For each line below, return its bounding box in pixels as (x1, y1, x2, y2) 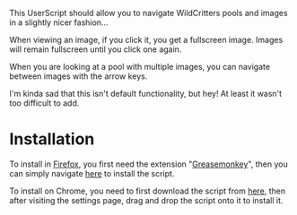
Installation (9, 129, 95, 150)
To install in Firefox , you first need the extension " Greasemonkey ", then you (9, 159, 289, 169)
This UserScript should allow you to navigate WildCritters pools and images (9, 8, 289, 18)
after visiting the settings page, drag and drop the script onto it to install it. (9, 194, 284, 205)
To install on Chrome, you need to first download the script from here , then (9, 185, 286, 196)
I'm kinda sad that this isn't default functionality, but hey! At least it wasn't (9, 89, 283, 99)
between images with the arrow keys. (9, 71, 148, 82)
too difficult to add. (9, 98, 80, 108)
